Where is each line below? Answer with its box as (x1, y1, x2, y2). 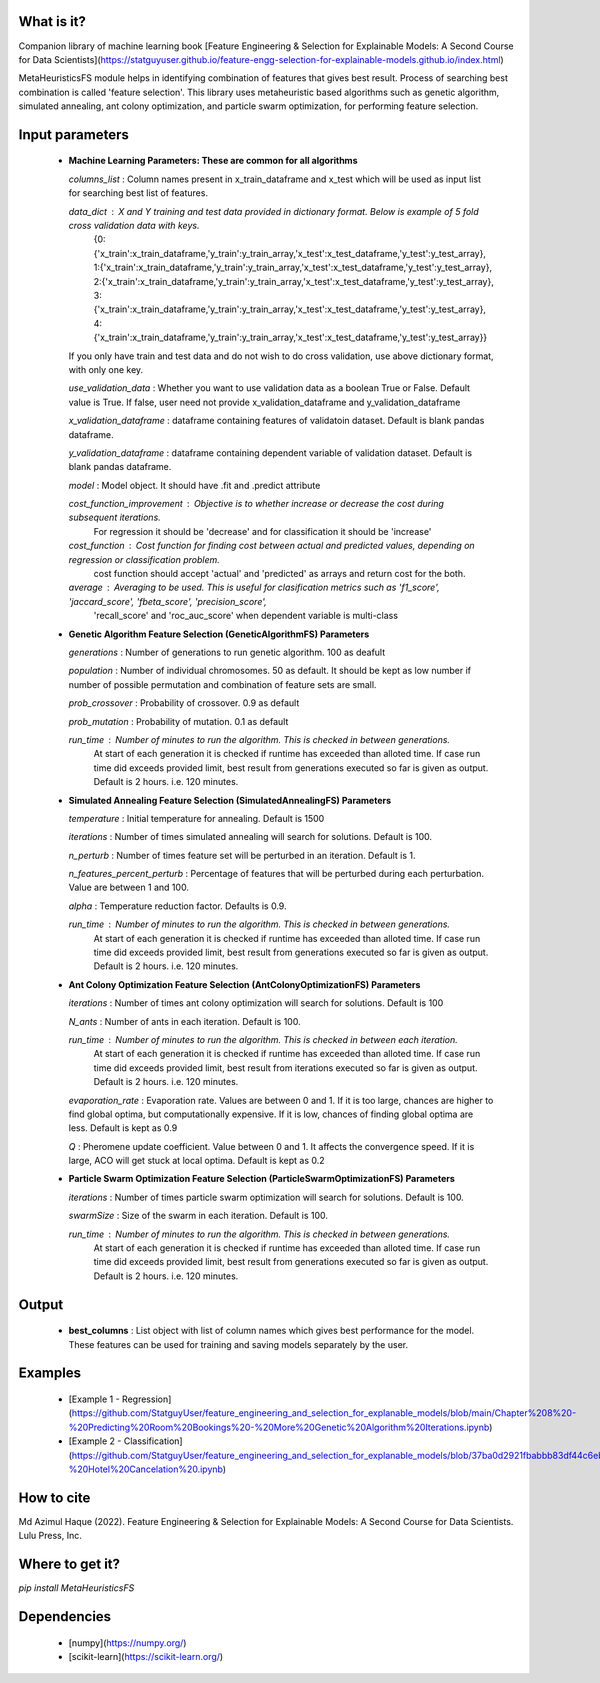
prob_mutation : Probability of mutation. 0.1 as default (68, 715, 289, 727)
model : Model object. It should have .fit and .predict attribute (68, 479, 321, 491)
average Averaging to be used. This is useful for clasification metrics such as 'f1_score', (68, 581, 440, 594)
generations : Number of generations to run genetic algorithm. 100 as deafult (68, 646, 386, 658)
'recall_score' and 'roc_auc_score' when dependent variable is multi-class (93, 610, 399, 622)
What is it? (18, 13, 87, 30)
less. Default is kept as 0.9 (68, 1122, 178, 1134)
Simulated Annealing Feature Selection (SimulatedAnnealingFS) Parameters (68, 794, 392, 806)
